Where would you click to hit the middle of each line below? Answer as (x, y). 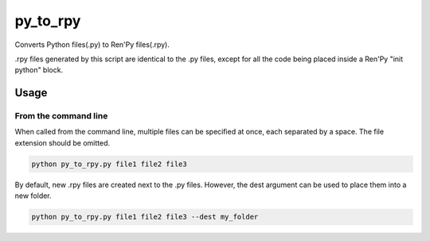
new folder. (33, 196)
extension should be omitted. (63, 142)
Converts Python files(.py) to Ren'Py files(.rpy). (92, 45)
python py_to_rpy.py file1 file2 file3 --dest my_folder (145, 217)
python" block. (39, 70)
